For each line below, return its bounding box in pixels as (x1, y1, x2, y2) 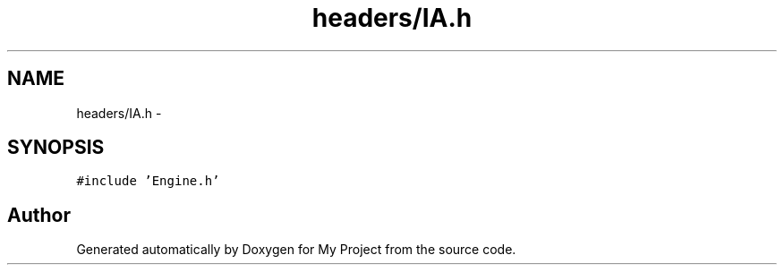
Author (7, 203, 71, 226)
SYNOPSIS (7, 136, 105, 159)
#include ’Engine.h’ (76, 174, 220, 189)
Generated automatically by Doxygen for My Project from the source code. (76, 242, 516, 258)
